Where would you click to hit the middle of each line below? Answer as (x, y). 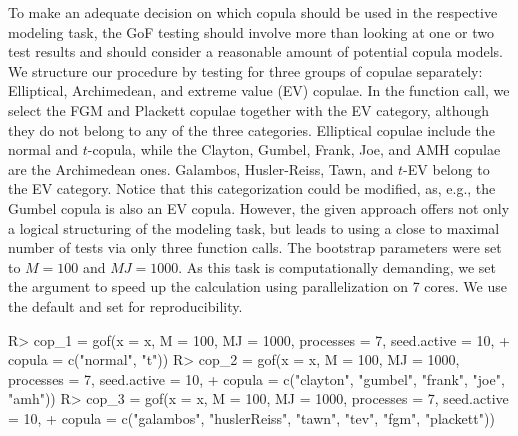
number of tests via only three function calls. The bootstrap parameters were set (255, 247)
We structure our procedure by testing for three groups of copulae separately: (245, 70)
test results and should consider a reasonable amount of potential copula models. (255, 51)
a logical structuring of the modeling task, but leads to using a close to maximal (254, 227)
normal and (43, 149)
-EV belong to (446, 168)
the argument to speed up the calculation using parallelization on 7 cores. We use (257, 286)
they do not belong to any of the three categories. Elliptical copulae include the (251, 129)
